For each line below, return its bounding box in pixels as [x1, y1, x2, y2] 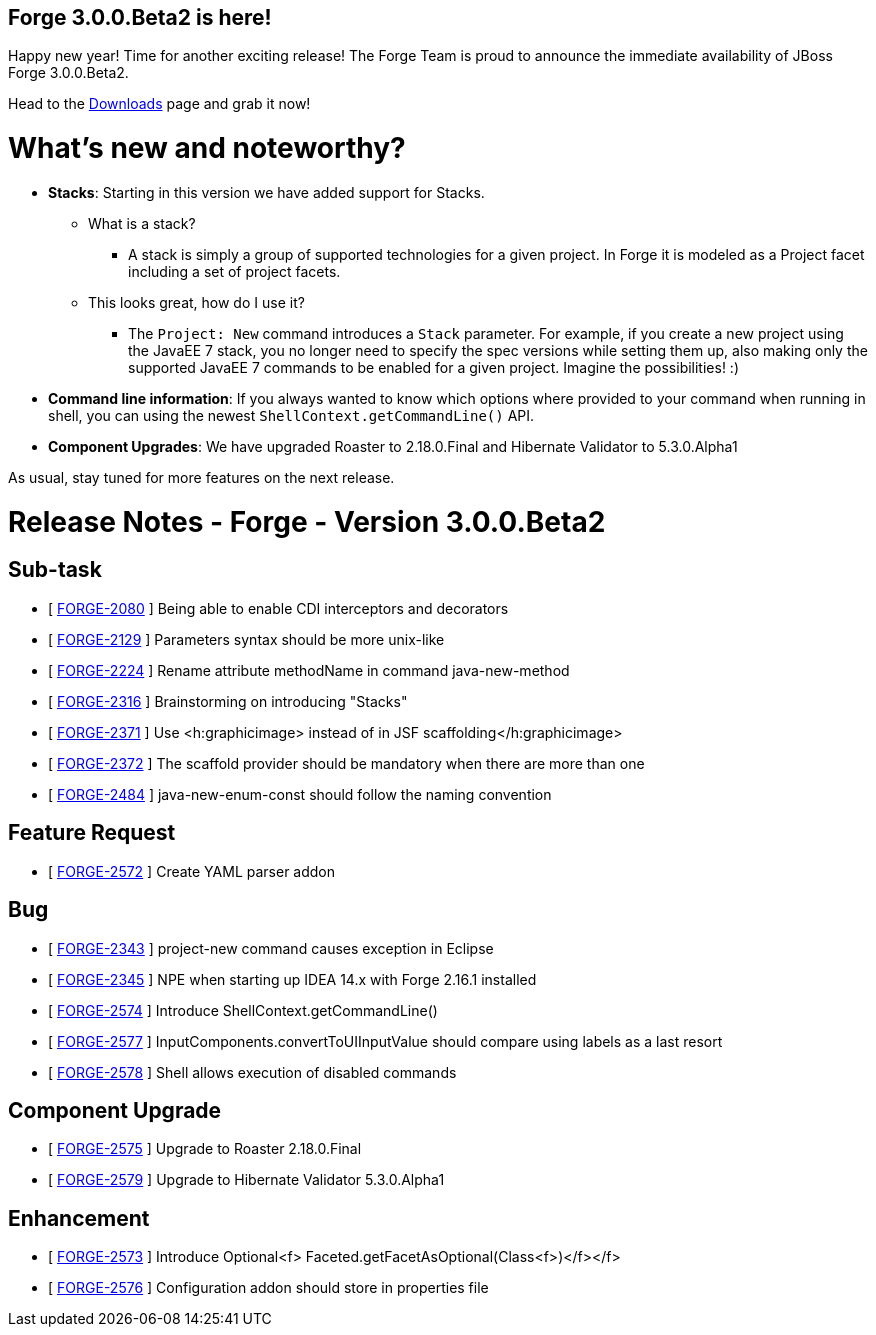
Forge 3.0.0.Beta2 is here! [8, 5, 272, 30]
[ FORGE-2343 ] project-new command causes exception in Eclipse [48, 939, 494, 957]
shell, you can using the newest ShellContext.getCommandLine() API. [48, 406, 535, 424]
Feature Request [8, 820, 176, 846]
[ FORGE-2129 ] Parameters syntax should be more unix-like [48, 630, 445, 648]
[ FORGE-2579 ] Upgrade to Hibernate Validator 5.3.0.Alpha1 [48, 1171, 445, 1189]
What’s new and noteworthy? [8, 131, 406, 166]
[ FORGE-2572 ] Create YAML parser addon [48, 862, 336, 880]
